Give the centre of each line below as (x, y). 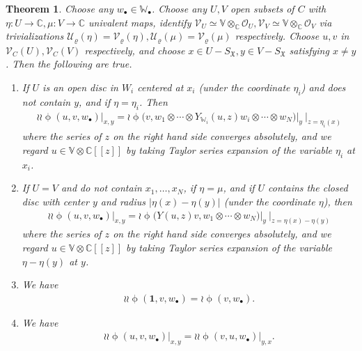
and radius (123, 201)
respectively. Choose (277, 36)
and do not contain (101, 188)
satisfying (309, 50)
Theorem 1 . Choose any (60, 8)
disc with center (55, 201)
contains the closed (308, 188)
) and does (323, 87)
